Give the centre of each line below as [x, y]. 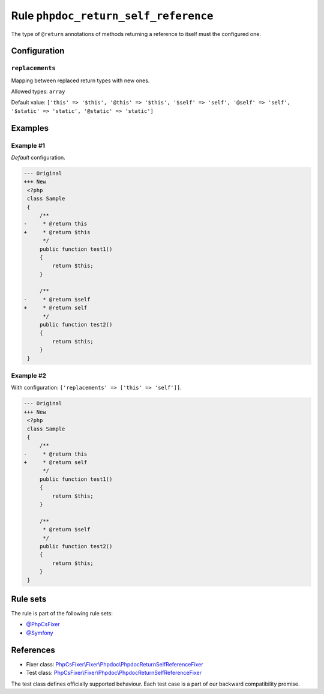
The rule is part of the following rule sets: [62, 614]
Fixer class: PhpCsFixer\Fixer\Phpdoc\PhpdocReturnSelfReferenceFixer [115, 664]
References [33, 650]
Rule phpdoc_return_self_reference [112, 16]
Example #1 [28, 145]
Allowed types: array [38, 92]
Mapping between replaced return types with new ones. [80, 80]
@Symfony [40, 633]
